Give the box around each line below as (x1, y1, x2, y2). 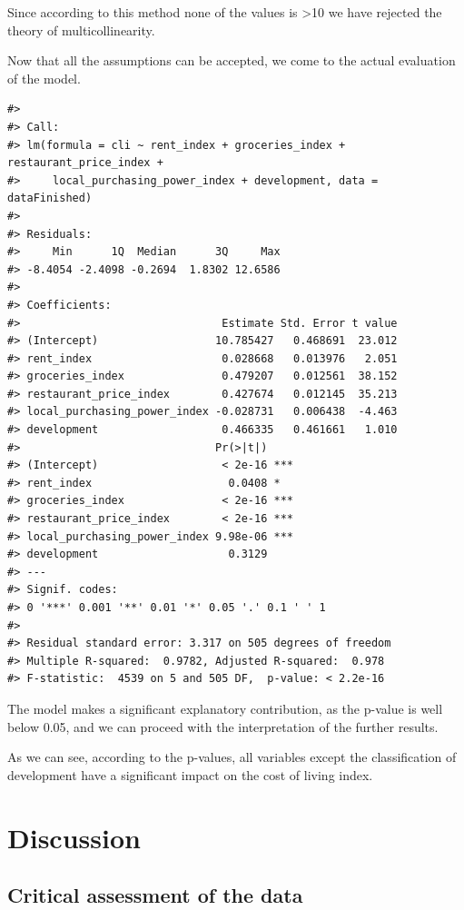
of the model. (7, 68, 81, 87)
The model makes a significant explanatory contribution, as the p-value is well (7, 698, 443, 717)
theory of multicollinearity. (7, 20, 155, 39)
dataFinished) (7, 192, 93, 205)
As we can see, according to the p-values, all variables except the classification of (7, 747, 457, 767)
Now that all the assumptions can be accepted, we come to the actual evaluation (7, 51, 456, 70)
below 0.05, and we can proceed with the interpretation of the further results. (7, 717, 439, 736)
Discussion (7, 818, 141, 856)
